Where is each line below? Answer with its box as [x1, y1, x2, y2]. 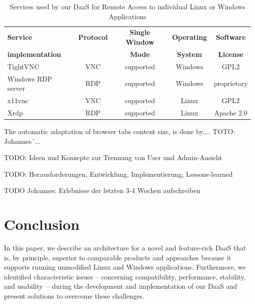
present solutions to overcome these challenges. [4, 291, 145, 301]
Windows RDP [7, 73, 52, 83]
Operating [172, 32, 207, 42]
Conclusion [4, 214, 80, 234]
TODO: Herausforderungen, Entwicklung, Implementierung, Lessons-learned [4, 168, 233, 179]
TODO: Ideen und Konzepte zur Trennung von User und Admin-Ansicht [4, 152, 222, 163]
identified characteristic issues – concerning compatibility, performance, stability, [4, 271, 246, 281]
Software [216, 32, 246, 42]
